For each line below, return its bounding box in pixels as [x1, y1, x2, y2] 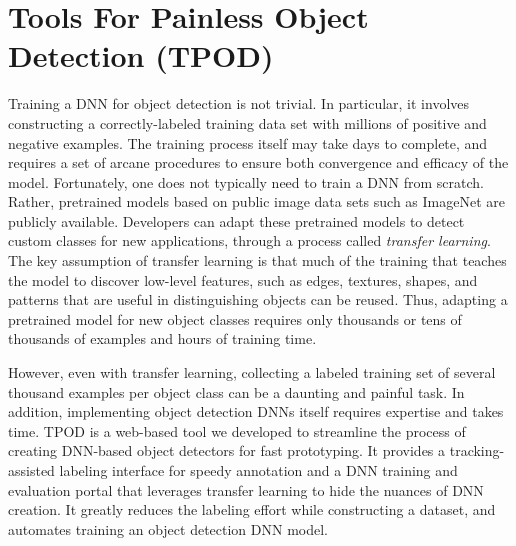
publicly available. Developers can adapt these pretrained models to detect [8, 210, 465, 231]
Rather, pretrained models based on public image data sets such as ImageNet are [8, 191, 505, 212]
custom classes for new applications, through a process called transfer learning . [8, 230, 491, 251]
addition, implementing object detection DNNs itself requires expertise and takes [8, 401, 504, 422]
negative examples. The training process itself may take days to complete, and [8, 132, 488, 153]
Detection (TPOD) [8, 35, 274, 76]
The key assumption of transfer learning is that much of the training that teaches [8, 250, 507, 271]
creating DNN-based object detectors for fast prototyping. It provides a [8, 440, 446, 461]
